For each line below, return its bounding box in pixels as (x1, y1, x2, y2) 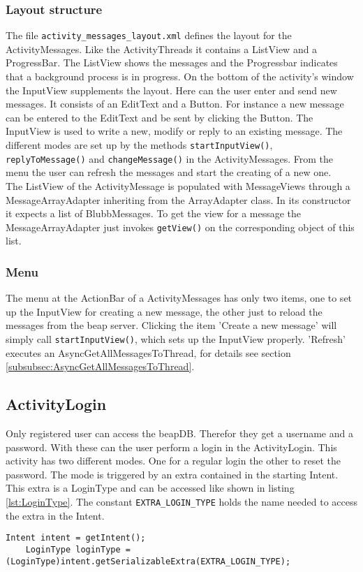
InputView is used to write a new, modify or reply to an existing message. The (6, 124, 343, 138)
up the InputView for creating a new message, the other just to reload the (6, 304, 323, 318)
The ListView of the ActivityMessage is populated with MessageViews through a (6, 178, 350, 193)
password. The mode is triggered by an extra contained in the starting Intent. (6, 467, 339, 481)
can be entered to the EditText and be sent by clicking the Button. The (6, 110, 313, 124)
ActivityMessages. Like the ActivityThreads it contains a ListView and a (6, 41, 318, 56)
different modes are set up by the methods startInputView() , (6, 138, 273, 152)
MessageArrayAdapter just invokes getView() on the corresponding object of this (6, 219, 355, 234)
